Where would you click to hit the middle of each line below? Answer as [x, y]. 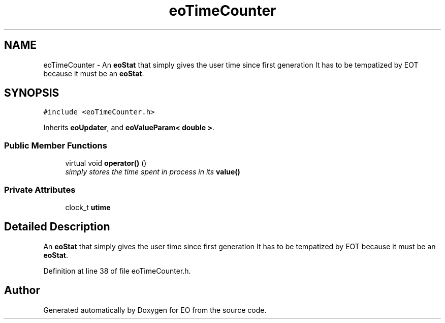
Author [22, 290]
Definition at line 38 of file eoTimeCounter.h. [117, 271]
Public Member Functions [56, 145]
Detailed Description [57, 227]
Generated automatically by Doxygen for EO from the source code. [155, 310]
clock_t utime [88, 207]
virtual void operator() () [106, 163]
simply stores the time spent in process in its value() [153, 172]
